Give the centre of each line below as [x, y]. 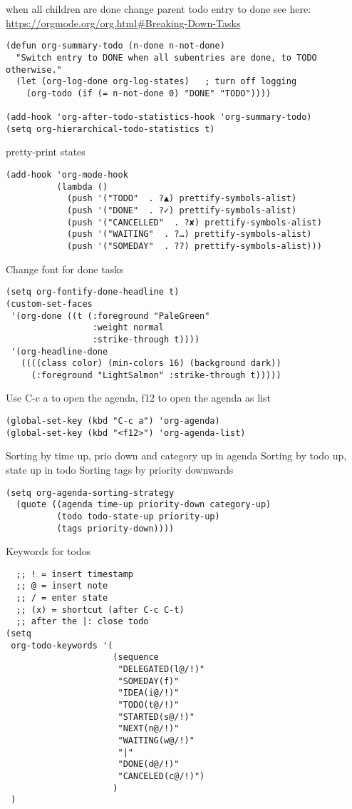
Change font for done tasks [65, 269]
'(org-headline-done [59, 351]
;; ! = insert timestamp [74, 574]
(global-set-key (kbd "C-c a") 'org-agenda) [113, 421]
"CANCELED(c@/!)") [161, 776]
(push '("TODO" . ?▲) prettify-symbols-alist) [182, 199]
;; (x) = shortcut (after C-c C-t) [100, 610]
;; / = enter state [62, 598]
